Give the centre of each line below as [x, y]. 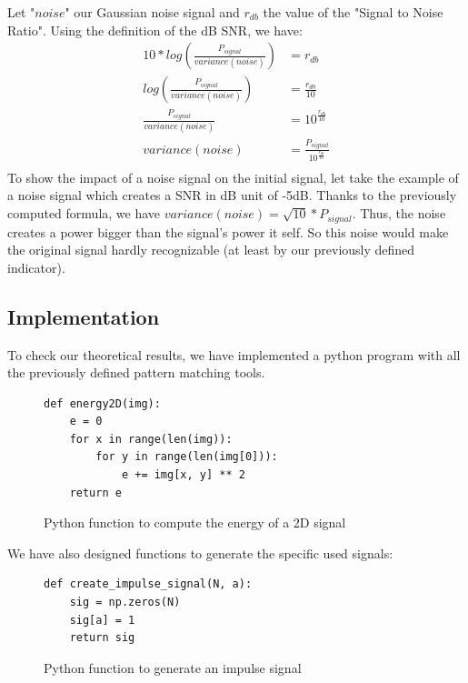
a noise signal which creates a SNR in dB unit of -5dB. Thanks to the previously [232, 195]
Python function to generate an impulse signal [173, 667]
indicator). [36, 267]
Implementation [84, 316]
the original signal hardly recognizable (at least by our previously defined [211, 250]
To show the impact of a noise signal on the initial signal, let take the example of [233, 177]
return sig [102, 638]
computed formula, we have [84, 213]
